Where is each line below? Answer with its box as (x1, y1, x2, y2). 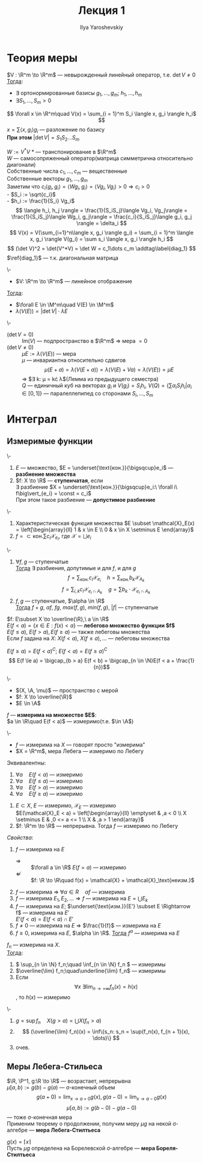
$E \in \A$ (15, 699, 41, 706)
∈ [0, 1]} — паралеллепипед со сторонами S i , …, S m (22, 389, 153, 399)
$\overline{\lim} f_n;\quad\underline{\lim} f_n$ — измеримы (15, 967, 166, 974)
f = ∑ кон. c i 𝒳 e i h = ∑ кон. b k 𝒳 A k (67, 574, 145, 583)
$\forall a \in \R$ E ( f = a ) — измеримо (30, 864, 127, 871)
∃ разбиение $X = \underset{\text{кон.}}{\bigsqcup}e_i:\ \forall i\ (15, 483, 178, 490)
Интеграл (7, 412, 57, 426)
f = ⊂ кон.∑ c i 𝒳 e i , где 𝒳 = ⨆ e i (15, 532, 92, 542)
